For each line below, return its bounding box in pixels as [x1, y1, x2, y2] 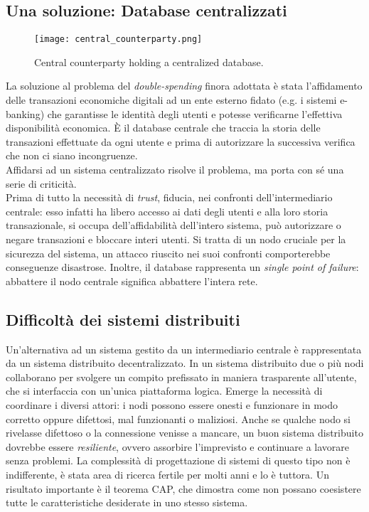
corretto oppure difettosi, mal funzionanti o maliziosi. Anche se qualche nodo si [6, 411, 351, 426]
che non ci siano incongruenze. [6, 148, 138, 163]
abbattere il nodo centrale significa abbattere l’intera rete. [6, 273, 258, 288]
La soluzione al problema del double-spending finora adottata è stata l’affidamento [6, 78, 363, 93]
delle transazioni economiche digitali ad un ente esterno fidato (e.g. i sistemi [6, 92, 337, 107]
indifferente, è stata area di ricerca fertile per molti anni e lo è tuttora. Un [6, 466, 329, 481]
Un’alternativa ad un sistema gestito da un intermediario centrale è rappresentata [6, 341, 362, 356]
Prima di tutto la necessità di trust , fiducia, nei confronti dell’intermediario [6, 190, 333, 205]
